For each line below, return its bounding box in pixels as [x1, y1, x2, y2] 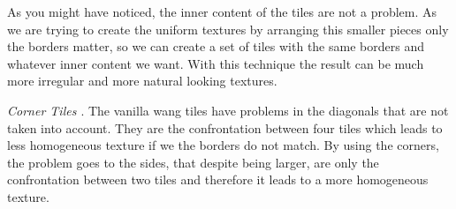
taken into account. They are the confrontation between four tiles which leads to [7, 118, 443, 137]
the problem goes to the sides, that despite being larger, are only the [7, 153, 379, 171]
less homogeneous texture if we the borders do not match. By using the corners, [7, 136, 439, 154]
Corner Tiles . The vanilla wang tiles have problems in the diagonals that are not [7, 101, 449, 119]
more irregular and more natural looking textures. [7, 71, 277, 90]
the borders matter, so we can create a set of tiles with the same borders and [7, 37, 424, 56]
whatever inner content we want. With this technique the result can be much [7, 54, 424, 72]
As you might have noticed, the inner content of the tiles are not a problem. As [7, 3, 437, 20]
